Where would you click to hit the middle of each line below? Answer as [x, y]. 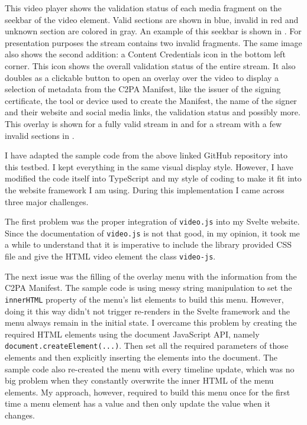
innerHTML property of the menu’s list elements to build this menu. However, [144, 299]
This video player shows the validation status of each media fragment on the [143, 8]
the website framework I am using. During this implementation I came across [145, 189]
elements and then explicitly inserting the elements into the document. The [141, 357]
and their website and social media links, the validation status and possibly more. [153, 112]
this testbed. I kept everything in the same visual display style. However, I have [149, 166]
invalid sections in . [40, 135]
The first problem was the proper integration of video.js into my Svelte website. [152, 221]
